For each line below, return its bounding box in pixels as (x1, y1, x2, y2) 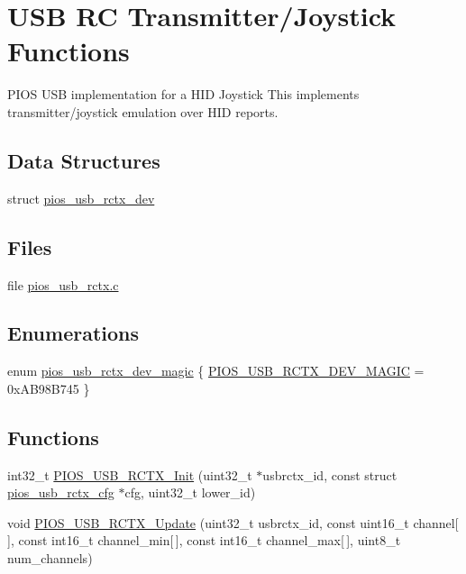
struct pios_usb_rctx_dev (7, 188, 155, 207)
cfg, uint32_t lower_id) (124, 483, 256, 502)
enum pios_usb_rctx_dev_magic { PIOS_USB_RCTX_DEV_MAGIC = (7, 361, 425, 380)
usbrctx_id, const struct (262, 465, 397, 484)
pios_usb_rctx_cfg (7, 483, 114, 502)
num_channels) (7, 549, 93, 568)
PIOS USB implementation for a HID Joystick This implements (7, 85, 360, 104)
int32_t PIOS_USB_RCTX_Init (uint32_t (7, 465, 252, 484)
